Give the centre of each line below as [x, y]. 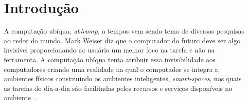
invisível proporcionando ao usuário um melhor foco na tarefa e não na [109, 50]
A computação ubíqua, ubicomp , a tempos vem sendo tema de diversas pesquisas [124, 31]
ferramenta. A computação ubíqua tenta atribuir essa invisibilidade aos [110, 59]
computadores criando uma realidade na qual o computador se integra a [111, 69]
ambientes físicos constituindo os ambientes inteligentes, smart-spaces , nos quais [123, 78]
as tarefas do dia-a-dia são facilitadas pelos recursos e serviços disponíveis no [118, 88]
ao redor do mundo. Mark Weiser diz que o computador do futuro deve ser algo [122, 40]
